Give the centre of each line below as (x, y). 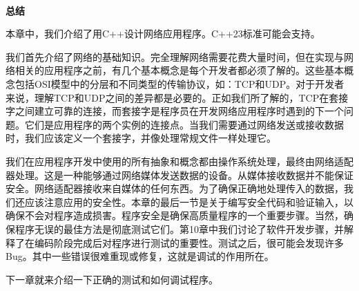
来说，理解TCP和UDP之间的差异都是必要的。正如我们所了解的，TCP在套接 (177, 97)
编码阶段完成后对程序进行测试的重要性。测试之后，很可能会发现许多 (189, 242)
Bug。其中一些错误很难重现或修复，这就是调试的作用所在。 (140, 256)
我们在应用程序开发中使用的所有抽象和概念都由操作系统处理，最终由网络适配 (179, 161)
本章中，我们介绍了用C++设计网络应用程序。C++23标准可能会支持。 (163, 34)
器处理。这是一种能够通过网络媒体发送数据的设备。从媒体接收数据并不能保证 (179, 175)
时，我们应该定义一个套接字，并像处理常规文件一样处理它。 (141, 138)
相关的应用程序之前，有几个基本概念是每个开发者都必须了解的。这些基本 (179, 70)
